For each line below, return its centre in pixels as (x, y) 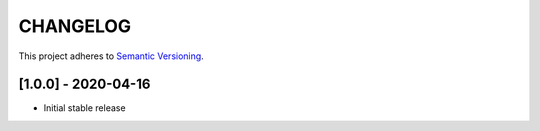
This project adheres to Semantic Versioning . (111, 56)
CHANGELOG (75, 26)
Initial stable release (84, 108)
